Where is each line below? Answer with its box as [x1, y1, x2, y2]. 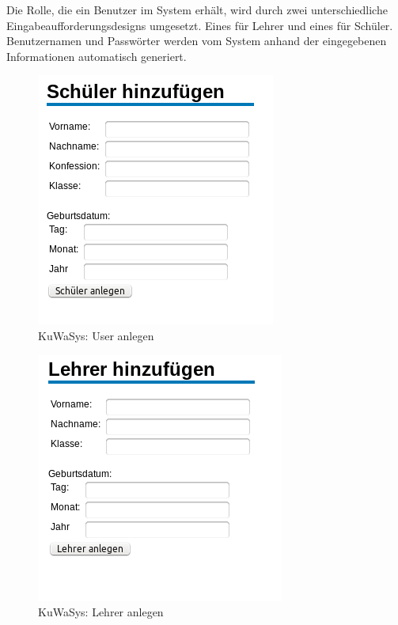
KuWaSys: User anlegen [38, 327, 154, 343]
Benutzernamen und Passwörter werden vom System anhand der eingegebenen [6, 32, 387, 49]
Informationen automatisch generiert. [6, 47, 187, 64]
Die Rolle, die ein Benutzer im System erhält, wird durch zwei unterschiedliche [6, 2, 388, 17]
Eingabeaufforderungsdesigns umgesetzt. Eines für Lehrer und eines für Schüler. [6, 17, 393, 33]
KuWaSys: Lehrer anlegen [38, 604, 164, 620]
